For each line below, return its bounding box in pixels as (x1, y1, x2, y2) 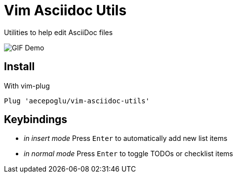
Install (4, 60, 35, 73)
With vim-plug (4, 81, 50, 90)
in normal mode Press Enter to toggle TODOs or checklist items (24, 149, 233, 158)
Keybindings (4, 113, 68, 126)
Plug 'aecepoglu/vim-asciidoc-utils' (4, 96, 150, 105)
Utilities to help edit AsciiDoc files (4, 28, 113, 37)
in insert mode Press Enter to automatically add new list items (24, 134, 228, 143)
